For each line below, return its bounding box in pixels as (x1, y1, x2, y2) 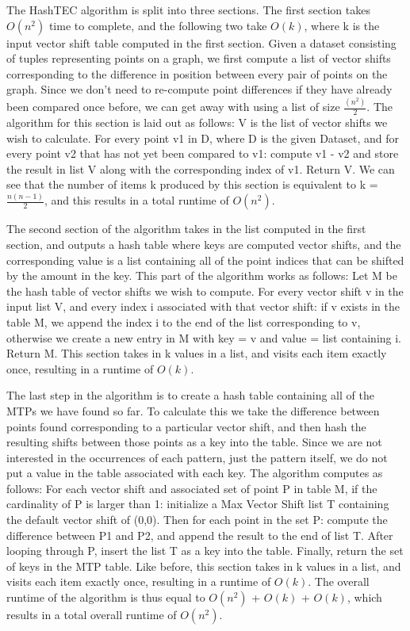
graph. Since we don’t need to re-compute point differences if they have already (6, 81, 393, 98)
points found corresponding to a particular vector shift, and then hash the (6, 418, 366, 434)
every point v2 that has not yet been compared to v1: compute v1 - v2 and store (6, 145, 399, 162)
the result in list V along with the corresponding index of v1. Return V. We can (6, 160, 395, 177)
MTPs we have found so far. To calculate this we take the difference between (6, 402, 380, 419)
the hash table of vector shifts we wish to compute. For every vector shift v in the (6, 282, 404, 299)
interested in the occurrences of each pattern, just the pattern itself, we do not (6, 449, 388, 465)
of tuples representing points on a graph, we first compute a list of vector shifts (6, 50, 391, 67)
